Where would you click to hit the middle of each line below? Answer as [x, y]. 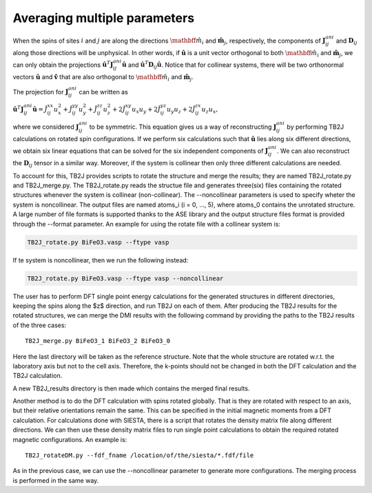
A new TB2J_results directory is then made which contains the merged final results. [131, 388]
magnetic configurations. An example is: [70, 439]
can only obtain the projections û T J [63, 64]
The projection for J [41, 92]
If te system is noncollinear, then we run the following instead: [101, 260]
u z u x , [210, 110]
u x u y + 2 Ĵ [146, 110]
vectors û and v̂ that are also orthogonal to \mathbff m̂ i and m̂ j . [103, 78]
